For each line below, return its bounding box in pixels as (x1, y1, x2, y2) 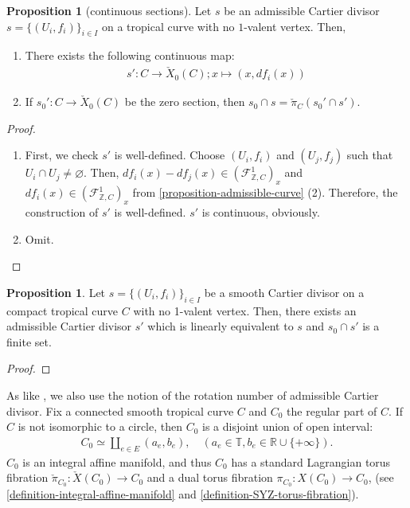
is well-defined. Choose (114, 147, 225, 163)
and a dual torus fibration (146, 469, 273, 486)
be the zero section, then (124, 93, 245, 110)
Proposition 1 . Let (6, 283, 106, 300)
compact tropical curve (6, 302, 119, 318)
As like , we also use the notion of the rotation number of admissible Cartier (6, 386, 379, 403)
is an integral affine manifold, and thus (22, 453, 212, 470)
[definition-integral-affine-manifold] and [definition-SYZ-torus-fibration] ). (6, 486, 359, 502)
